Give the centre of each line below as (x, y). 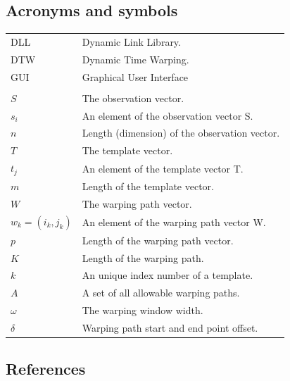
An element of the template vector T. (163, 168)
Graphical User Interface (135, 76)
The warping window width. (143, 310)
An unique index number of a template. (168, 275)
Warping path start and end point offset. (170, 327)
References (46, 369)
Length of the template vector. (148, 186)
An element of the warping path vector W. (174, 221)
